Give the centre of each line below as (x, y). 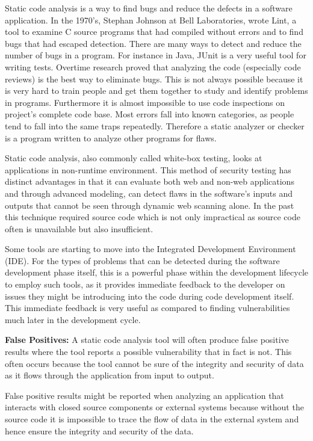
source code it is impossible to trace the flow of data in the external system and (152, 419)
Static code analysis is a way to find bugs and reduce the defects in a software (149, 8)
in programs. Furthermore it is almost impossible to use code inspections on (145, 102)
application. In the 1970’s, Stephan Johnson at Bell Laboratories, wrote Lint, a (151, 20)
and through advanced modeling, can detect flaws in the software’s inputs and (149, 193)
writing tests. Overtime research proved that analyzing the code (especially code (153, 66)
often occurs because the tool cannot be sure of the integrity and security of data (154, 363)
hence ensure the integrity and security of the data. (99, 430)
